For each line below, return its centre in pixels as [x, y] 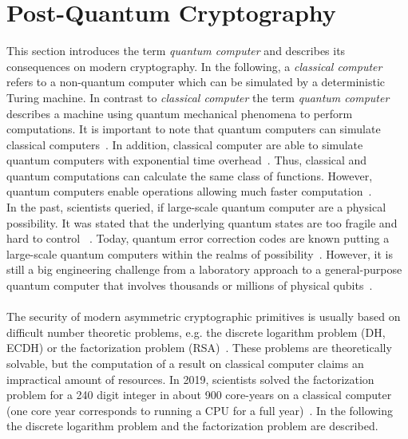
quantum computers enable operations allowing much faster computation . [189, 191]
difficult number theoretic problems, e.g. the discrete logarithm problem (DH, [196, 332]
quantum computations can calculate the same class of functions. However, [190, 175]
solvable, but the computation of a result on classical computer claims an [185, 363]
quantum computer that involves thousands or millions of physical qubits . [190, 285]
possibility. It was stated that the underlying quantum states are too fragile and [202, 222]
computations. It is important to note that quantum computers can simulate [194, 129]
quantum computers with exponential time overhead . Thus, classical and [187, 160]
